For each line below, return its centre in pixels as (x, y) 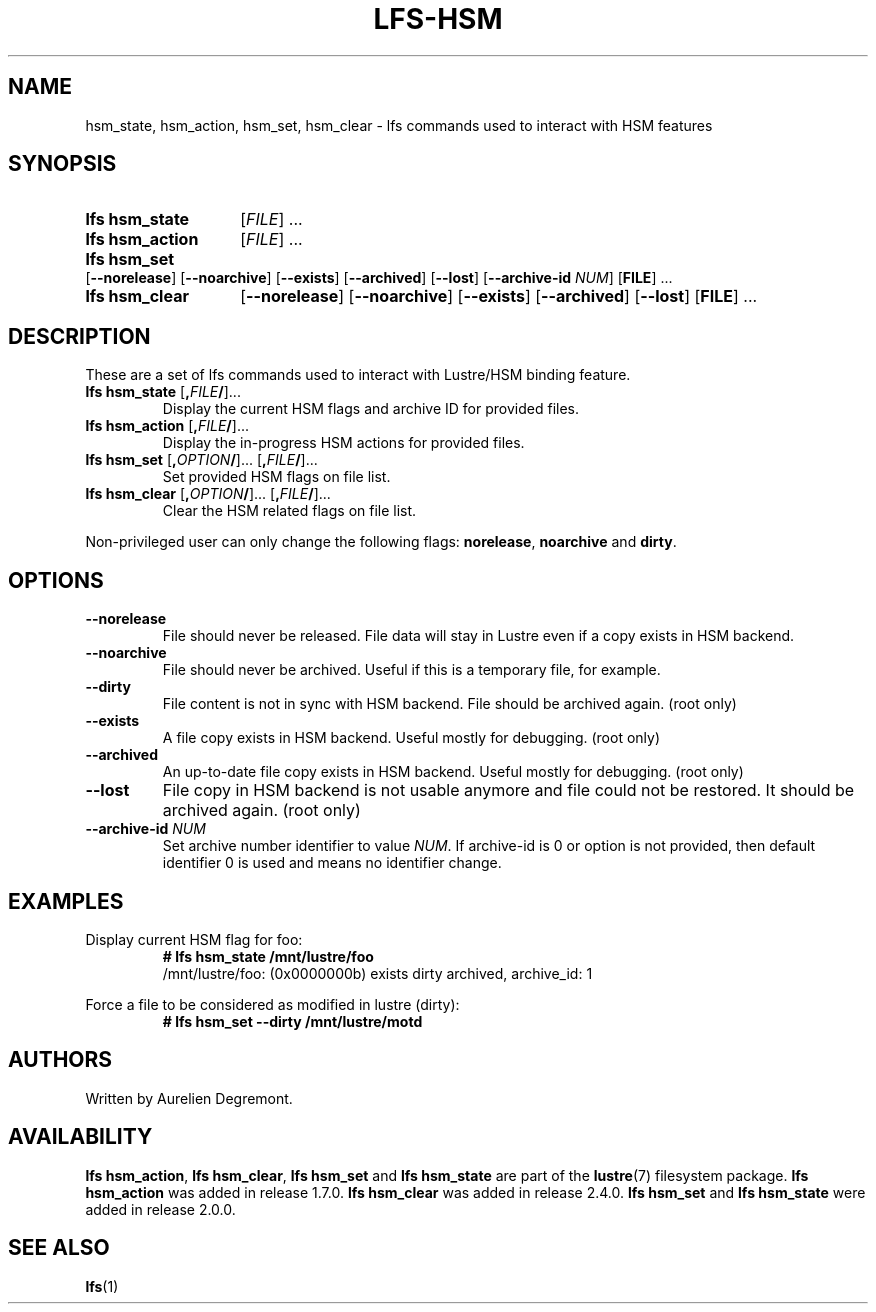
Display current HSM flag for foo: (194, 939)
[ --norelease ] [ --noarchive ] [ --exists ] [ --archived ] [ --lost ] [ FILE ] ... (499, 296)
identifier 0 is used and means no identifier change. (332, 863)
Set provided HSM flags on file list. (276, 477)
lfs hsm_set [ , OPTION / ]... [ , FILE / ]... (201, 460)
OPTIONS (56, 580)
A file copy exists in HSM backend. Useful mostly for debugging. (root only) (411, 738)
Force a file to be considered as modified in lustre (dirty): (272, 1004)
